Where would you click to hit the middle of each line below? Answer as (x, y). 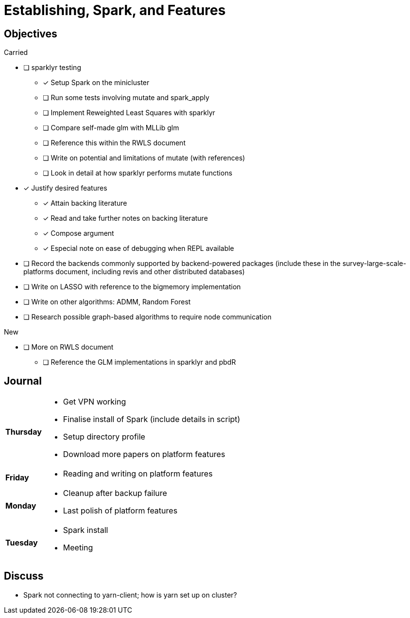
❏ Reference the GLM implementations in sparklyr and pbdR (139, 362)
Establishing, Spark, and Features (115, 10)
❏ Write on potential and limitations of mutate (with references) (144, 158)
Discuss (24, 576)
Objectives (31, 34)
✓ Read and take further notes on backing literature (125, 218)
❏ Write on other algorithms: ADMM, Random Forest (107, 302)
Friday (17, 478)
